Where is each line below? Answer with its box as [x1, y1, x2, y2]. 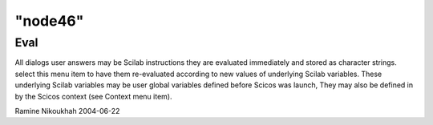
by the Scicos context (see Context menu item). [14, 91, 172, 101]
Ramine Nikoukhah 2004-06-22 [14, 106, 120, 115]
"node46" [14, 12, 84, 30]
